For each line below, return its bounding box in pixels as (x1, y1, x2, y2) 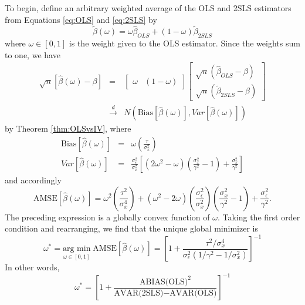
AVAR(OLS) (170, 289, 217, 297)
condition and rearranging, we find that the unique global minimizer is (5, 222, 258, 234)
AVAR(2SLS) (114, 289, 164, 297)
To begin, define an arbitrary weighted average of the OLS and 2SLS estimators (5, 2, 292, 14)
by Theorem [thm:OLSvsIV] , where (5, 122, 131, 135)
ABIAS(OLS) (140, 277, 188, 286)
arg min (62, 244, 91, 253)
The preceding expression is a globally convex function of (5, 210, 210, 223)
